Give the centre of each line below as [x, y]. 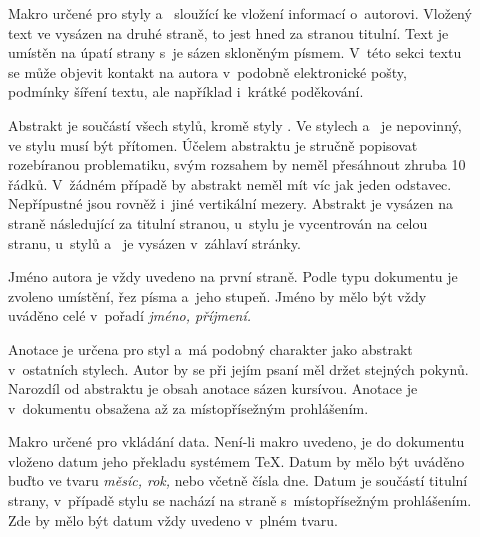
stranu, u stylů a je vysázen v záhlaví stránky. [154, 242]
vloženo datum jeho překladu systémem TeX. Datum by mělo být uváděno [236, 460]
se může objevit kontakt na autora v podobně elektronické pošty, [207, 71]
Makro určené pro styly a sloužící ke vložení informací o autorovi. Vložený [240, 13]
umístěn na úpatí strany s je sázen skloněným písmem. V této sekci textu [235, 52]
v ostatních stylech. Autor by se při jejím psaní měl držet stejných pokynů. [238, 368]
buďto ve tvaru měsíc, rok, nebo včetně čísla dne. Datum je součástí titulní [238, 480]
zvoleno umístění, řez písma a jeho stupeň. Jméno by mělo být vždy [217, 295]
